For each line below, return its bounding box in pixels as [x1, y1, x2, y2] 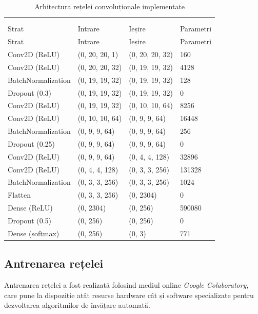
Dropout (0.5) [8, 215, 52, 225]
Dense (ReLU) [8, 202, 53, 213]
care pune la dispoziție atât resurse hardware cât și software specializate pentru [4, 289, 254, 300]
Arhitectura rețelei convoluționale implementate [34, 1, 185, 11]
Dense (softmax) [8, 228, 59, 238]
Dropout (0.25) [8, 138, 55, 149]
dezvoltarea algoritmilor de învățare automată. [4, 300, 150, 310]
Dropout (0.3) [8, 87, 52, 98]
